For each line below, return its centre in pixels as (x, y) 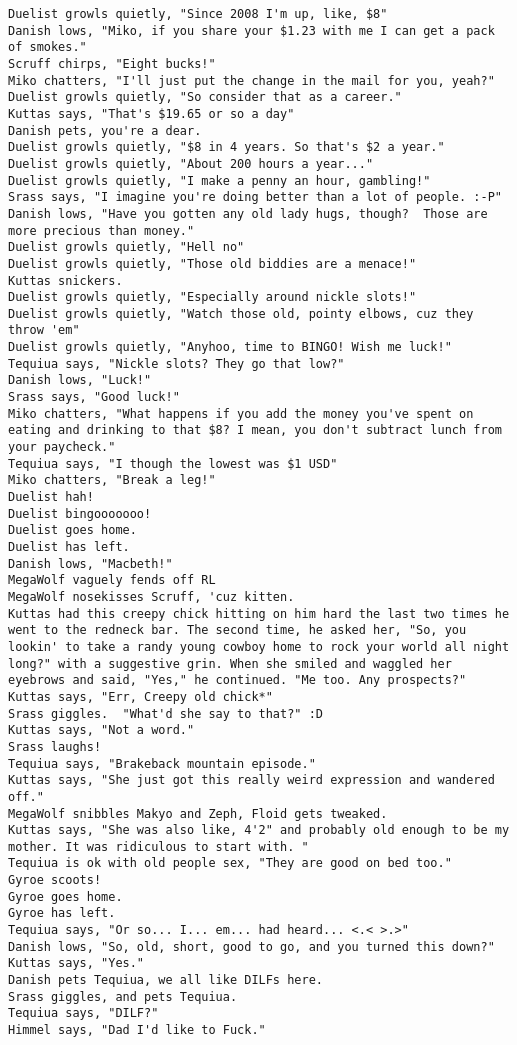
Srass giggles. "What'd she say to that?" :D (165, 713)
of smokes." (47, 47)
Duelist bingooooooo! (80, 513)
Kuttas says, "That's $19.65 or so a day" (151, 113)
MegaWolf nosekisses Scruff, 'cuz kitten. (151, 596)
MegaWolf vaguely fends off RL (112, 580)
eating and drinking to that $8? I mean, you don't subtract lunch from (255, 430)
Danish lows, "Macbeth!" (90, 563)
